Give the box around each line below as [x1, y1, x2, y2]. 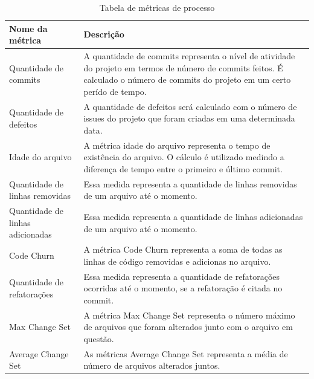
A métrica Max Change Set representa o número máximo [83, 308, 295, 321]
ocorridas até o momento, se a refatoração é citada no [83, 282, 283, 294]
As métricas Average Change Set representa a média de [83, 347, 288, 360]
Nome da [9, 22, 48, 34]
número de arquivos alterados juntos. [83, 359, 220, 372]
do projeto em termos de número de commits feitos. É [83, 61, 283, 74]
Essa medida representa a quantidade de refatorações [83, 270, 280, 282]
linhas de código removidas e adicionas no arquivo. [83, 254, 271, 267]
